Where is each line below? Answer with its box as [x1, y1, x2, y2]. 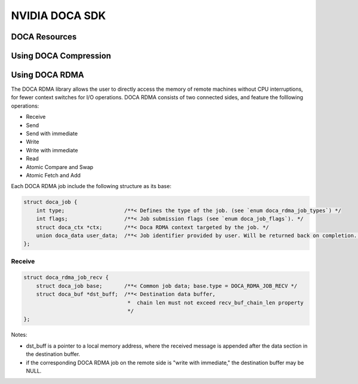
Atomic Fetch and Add [26, 172, 81, 179]
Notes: [11, 331, 27, 339]
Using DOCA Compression [11, 51, 112, 61]
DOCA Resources [11, 32, 77, 42]
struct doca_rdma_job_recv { [23, 274, 109, 281]
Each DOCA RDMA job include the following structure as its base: [11, 183, 172, 190]
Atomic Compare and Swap [26, 163, 94, 170]
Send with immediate [26, 130, 78, 137]
